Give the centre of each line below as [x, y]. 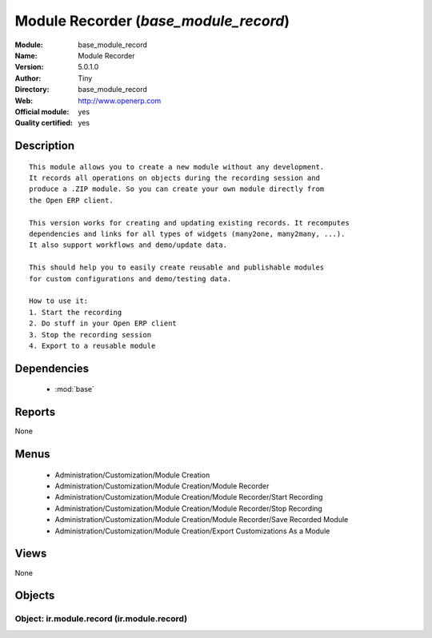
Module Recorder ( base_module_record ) [152, 21]
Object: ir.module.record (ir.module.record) [101, 619]
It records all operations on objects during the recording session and [174, 178]
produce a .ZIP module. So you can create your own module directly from [177, 189]
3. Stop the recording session [90, 335]
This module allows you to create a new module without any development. [177, 167]
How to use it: [59, 301]
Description [45, 146]
